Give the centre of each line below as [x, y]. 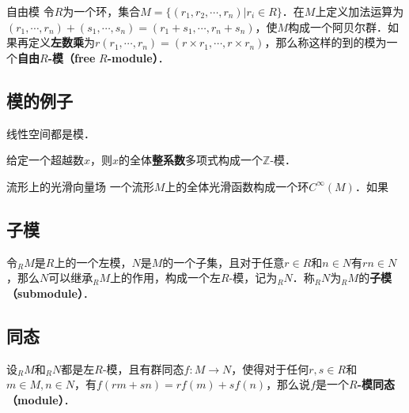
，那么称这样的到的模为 [326, 42]
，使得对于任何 [270, 368]
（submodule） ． [50, 293]
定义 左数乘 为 [61, 42]
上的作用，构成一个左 [166, 278]
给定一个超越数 [45, 160]
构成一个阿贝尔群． [338, 26]
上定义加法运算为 [360, 11]
